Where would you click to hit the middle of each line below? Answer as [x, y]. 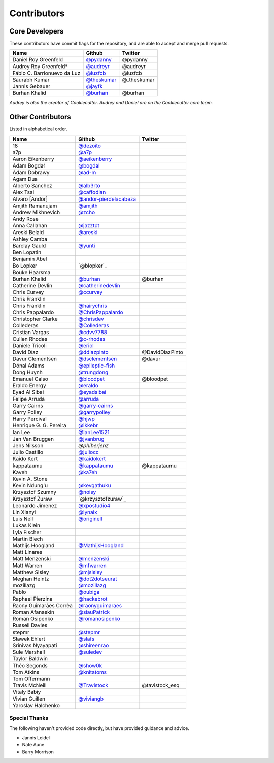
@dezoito [90, 146]
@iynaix [88, 512]
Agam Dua [25, 179]
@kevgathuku [95, 485]
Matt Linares [27, 552]
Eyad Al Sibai [28, 392]
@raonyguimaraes [100, 605]
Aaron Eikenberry [33, 159]
